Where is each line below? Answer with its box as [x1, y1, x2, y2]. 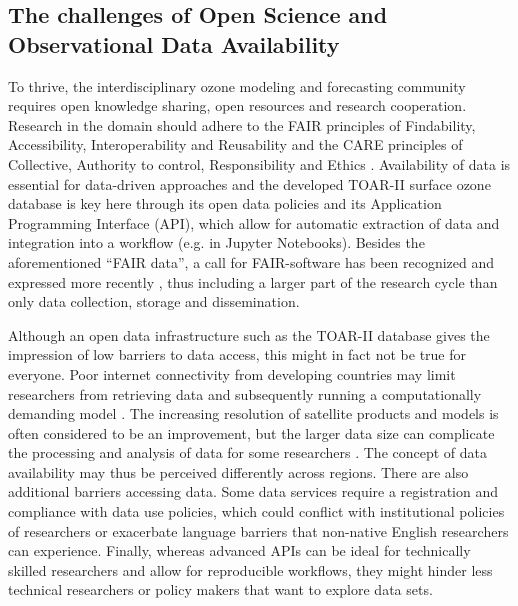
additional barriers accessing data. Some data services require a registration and [8, 481, 498, 502]
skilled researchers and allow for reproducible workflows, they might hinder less [8, 559, 493, 580]
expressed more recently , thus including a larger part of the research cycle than [8, 271, 498, 292]
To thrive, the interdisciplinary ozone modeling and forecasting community [8, 75, 466, 96]
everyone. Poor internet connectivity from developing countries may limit [8, 363, 456, 384]
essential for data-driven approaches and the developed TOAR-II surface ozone [8, 173, 491, 194]
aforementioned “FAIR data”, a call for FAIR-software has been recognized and [8, 251, 495, 272]
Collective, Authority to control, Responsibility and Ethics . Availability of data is [8, 153, 511, 174]
